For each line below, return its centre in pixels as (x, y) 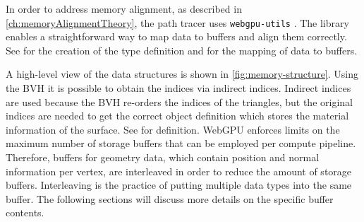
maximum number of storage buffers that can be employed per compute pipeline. (181, 143)
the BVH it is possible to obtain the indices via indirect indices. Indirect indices (178, 88)
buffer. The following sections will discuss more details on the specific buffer (170, 198)
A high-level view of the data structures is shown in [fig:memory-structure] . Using (182, 74)
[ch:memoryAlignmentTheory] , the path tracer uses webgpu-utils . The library (177, 22)
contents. (25, 212)
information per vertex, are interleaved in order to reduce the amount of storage (179, 171)
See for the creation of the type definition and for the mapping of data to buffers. (182, 50)
